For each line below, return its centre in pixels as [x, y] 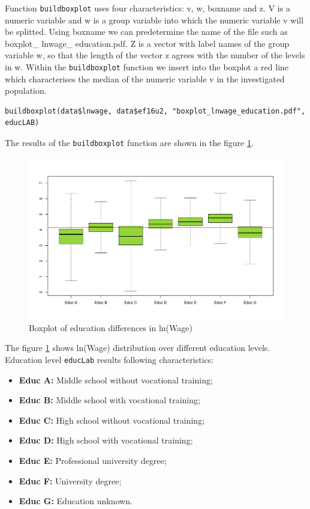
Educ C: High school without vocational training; [112, 420]
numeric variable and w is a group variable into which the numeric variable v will [154, 20]
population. [26, 90]
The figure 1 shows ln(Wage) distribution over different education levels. [138, 348]
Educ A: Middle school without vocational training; [116, 379]
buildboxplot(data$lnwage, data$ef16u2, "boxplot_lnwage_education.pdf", [155, 111]
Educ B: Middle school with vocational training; [109, 400]
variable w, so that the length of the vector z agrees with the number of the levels [155, 55]
